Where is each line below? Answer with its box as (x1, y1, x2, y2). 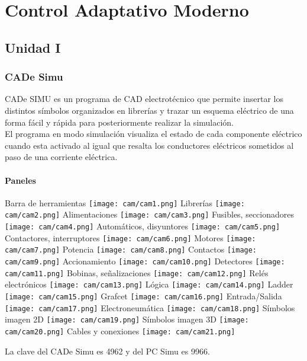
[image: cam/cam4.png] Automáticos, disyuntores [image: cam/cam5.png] (5, 220, 280, 232)
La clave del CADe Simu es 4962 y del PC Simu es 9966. (5, 344, 210, 357)
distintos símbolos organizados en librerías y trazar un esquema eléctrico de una (5, 104, 294, 116)
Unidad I (5, 38, 61, 56)
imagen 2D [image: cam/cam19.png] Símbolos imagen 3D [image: (5, 313, 249, 325)
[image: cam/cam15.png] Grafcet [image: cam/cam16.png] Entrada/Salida (5, 289, 282, 302)
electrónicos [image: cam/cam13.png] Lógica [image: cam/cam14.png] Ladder (5, 278, 293, 290)
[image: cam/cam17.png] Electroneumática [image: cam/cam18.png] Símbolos (5, 301, 295, 314)
